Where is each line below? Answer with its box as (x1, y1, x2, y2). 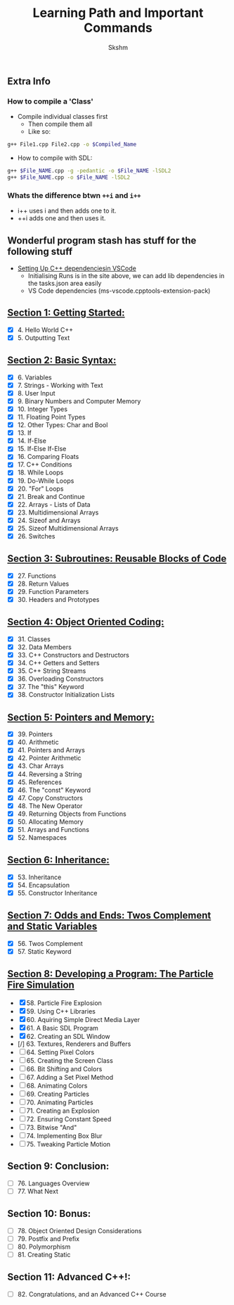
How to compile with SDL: (17, 153, 93, 163)
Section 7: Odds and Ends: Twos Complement (7, 909, 212, 921)
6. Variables (17, 373, 52, 382)
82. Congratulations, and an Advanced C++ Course (17, 1290, 167, 1298)
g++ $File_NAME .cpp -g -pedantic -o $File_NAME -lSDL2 (7, 168, 171, 175)
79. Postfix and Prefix (17, 1234, 79, 1243)
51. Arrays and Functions (17, 825, 90, 833)
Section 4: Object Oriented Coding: (7, 616, 164, 628)
